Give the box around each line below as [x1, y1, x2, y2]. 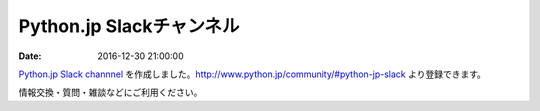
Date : [18, 50, 42, 62]
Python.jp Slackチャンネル [18, 15, 240, 37]
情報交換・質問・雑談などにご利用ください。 [18, 86, 203, 99]
